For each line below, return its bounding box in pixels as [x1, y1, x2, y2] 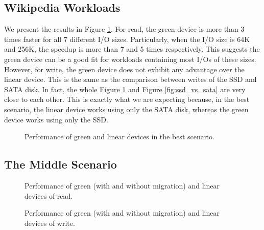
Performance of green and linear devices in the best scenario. [25, 131, 214, 142]
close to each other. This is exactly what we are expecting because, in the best [4, 94, 250, 104]
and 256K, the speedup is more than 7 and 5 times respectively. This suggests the [4, 44, 260, 54]
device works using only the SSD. [4, 114, 108, 124]
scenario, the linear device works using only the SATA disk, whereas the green [4, 103, 249, 114]
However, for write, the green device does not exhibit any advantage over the [4, 64, 245, 74]
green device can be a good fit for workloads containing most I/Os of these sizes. [4, 53, 256, 64]
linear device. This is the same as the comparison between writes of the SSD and [4, 74, 257, 85]
